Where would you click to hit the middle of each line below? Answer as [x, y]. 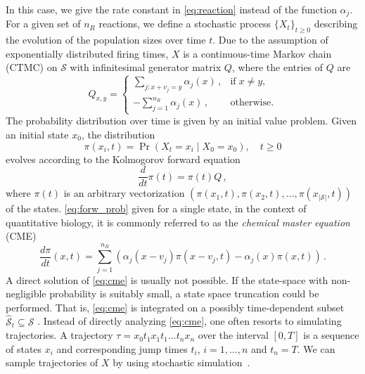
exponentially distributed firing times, [87, 53]
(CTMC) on [32, 67]
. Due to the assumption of [270, 40]
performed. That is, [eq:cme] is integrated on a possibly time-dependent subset [175, 307]
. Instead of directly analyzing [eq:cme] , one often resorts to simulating [190, 321]
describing [336, 24]
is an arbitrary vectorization [124, 193]
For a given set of [43, 24]
